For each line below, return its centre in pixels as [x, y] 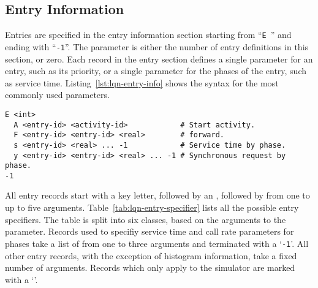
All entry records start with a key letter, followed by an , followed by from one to [157, 195]
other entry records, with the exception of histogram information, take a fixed [151, 255]
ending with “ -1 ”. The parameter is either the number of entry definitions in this [157, 46]
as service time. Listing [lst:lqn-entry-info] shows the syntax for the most [142, 82]
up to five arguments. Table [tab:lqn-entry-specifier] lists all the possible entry [152, 207]
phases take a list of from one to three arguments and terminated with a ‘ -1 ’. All [157, 243]
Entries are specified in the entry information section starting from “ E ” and [148, 35]
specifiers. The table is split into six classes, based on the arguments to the [146, 219]
